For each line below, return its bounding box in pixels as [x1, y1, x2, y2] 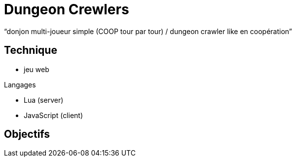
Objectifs [4, 128, 50, 141]
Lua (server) [24, 95, 64, 104]
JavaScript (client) [24, 111, 83, 120]
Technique [4, 44, 57, 57]
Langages [4, 80, 36, 89]
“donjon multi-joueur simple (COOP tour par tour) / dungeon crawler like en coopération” [4, 27, 292, 36]
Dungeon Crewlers [4, 1, 129, 18]
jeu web [24, 65, 49, 74]
